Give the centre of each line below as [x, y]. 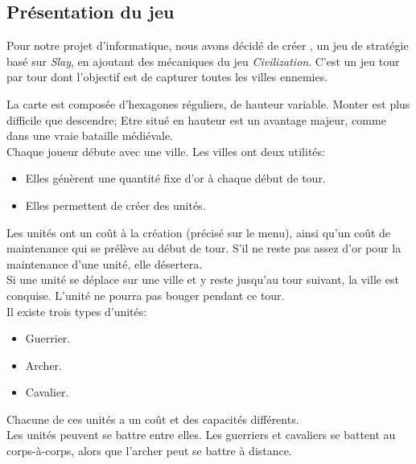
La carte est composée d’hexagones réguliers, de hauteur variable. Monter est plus [208, 103]
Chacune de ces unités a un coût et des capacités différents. [153, 419]
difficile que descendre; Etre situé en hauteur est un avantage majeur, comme [196, 119]
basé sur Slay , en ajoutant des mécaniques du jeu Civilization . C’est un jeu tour [203, 61]
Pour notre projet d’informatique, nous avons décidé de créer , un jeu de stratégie [208, 45]
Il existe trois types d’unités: [77, 311]
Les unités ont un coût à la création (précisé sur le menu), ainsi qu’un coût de [199, 232]
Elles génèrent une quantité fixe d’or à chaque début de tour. [175, 178]
